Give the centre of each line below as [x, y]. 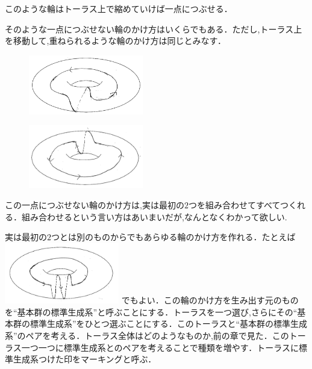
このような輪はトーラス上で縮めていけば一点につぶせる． [119, 8]
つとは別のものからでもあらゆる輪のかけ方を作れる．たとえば [173, 237]
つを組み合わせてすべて [234, 204]
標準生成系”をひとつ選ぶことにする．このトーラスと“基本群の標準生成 [169, 324]
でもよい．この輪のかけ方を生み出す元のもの [210, 300]
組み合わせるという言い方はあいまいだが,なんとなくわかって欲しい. [154, 216]
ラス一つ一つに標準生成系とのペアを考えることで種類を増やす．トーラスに [152, 347]
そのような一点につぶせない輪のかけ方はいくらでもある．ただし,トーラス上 [154, 29]
